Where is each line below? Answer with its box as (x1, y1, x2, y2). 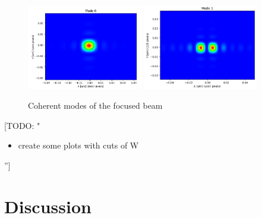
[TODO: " (4, 119, 40, 131)
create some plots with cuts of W (18, 139, 139, 151)
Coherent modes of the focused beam (28, 99, 163, 112)
